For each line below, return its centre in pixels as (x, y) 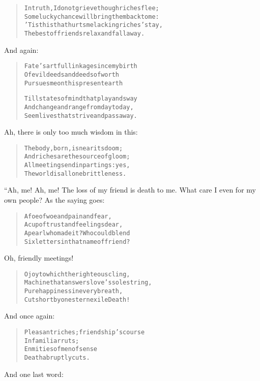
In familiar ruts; (52, 341)
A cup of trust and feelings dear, (74, 225)
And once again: (30, 316)
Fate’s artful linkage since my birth (81, 66)
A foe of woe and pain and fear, (68, 216)
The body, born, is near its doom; (74, 148)
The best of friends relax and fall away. (84, 33)
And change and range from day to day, (79, 107)
